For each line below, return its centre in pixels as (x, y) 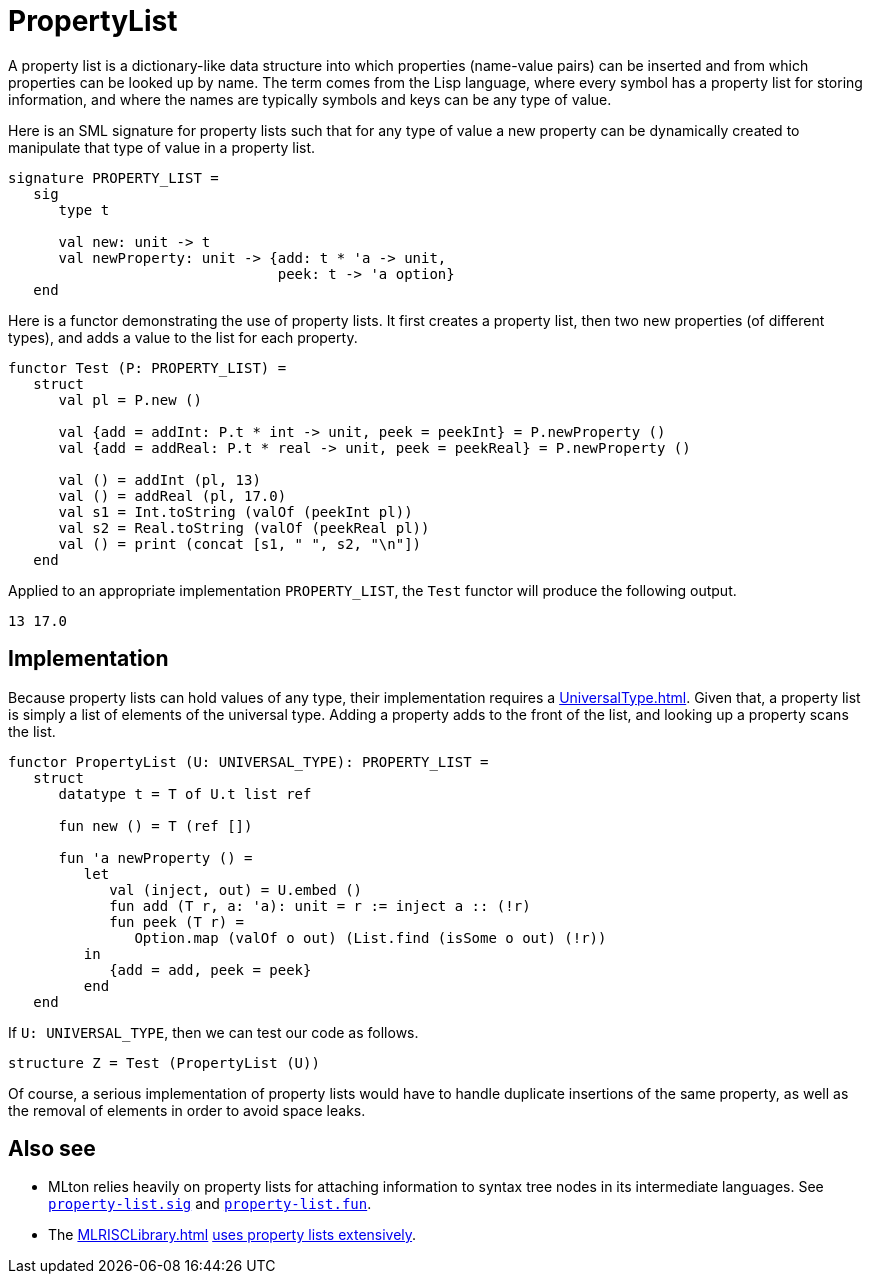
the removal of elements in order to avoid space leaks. (187, 1110)
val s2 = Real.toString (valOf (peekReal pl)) (244, 527)
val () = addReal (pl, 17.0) (172, 495)
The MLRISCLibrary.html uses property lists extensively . (232, 1235)
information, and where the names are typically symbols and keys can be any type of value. (310, 99)
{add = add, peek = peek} (210, 969)
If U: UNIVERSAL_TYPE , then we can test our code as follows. (213, 1032)
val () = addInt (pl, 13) (159, 479)
